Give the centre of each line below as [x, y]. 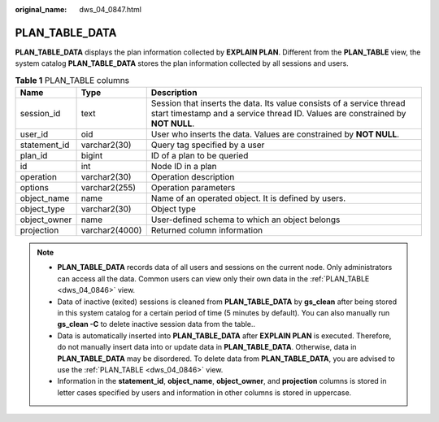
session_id [40, 114]
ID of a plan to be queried [200, 156]
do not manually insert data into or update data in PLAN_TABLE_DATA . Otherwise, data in [207, 347]
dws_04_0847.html [111, 9]
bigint [92, 156]
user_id [34, 134]
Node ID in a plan [184, 167]
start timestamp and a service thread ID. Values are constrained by [278, 114]
